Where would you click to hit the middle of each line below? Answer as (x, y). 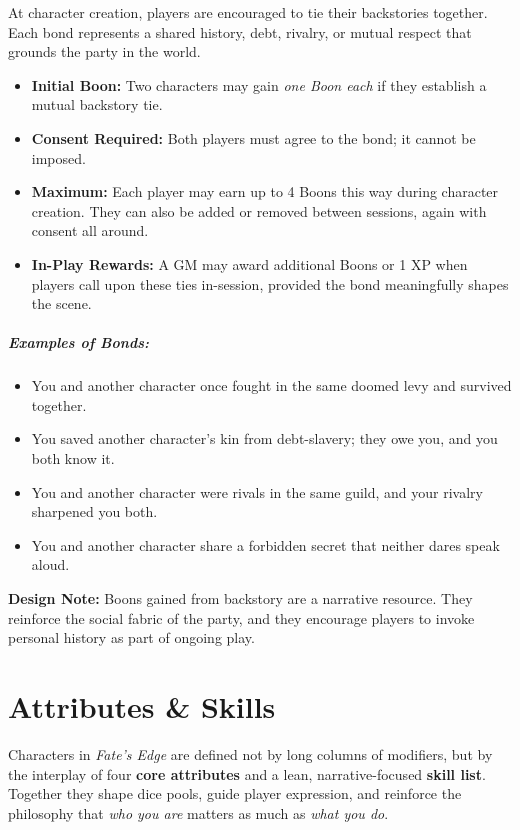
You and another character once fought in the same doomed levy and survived (271, 385)
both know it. (73, 458)
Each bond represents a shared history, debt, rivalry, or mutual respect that (240, 31)
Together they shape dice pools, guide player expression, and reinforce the (235, 793)
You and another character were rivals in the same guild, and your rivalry (257, 491)
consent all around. (90, 230)
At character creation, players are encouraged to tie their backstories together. (248, 12)
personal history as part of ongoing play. (131, 637)
